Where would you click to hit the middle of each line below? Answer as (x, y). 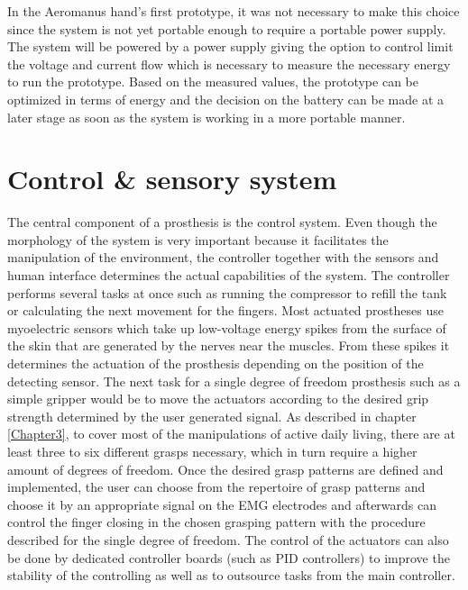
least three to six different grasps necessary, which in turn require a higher (212, 451)
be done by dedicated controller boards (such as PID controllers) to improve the (229, 557)
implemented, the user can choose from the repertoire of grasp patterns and (216, 487)
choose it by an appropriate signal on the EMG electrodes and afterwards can (222, 504)
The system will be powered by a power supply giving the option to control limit (230, 46)
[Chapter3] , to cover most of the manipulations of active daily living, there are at (231, 434)
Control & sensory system (172, 179)
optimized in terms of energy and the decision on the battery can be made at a (226, 99)
